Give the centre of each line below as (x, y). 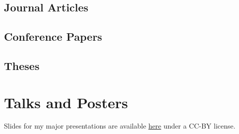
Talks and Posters (66, 102)
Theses (22, 65)
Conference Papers (53, 36)
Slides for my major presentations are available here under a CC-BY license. (120, 126)
